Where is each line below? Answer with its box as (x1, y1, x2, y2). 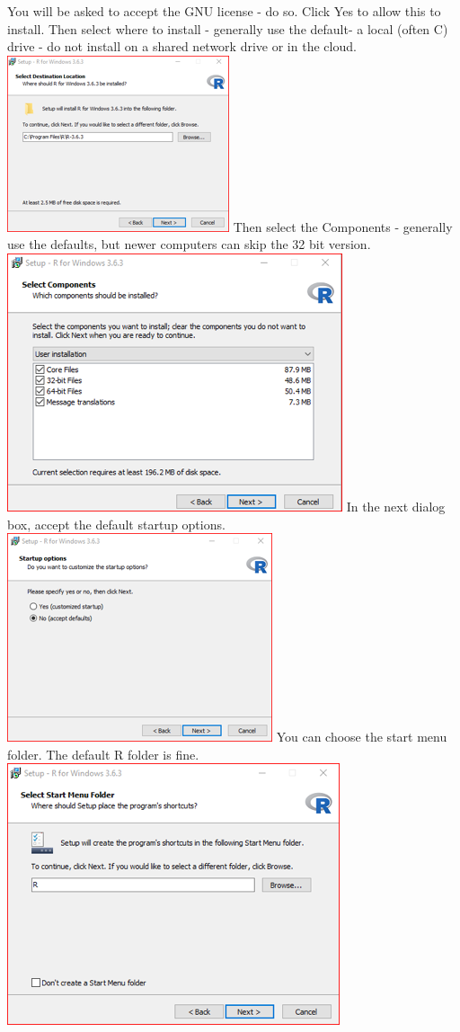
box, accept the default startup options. (7, 514, 226, 533)
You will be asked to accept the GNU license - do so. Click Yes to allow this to (7, 2, 441, 20)
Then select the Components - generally (233, 217, 453, 236)
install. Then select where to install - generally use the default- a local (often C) (7, 19, 448, 38)
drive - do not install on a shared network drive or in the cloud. (7, 37, 357, 56)
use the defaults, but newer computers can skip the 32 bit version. (7, 235, 371, 254)
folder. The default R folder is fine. (7, 744, 199, 763)
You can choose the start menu (276, 727, 447, 746)
